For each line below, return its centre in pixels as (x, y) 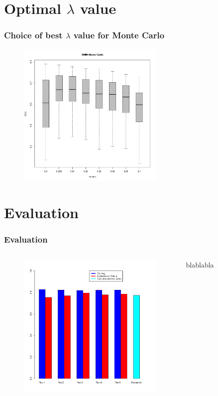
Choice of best (33, 35)
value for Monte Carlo (119, 35)
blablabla (200, 265)
